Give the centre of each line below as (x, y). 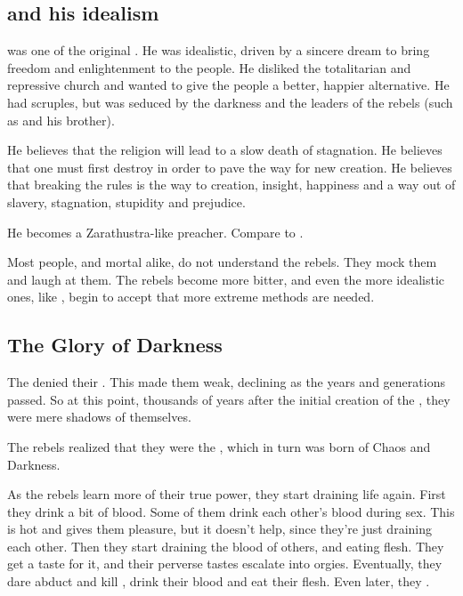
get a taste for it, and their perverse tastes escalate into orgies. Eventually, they (225, 564)
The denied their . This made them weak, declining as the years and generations (226, 382)
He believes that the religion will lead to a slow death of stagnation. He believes (225, 150)
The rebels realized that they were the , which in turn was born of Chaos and (219, 446)
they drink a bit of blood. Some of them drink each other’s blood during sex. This (231, 511)
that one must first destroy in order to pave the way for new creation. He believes (230, 167)
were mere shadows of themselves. (99, 417)
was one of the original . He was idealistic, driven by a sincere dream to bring (219, 50)
